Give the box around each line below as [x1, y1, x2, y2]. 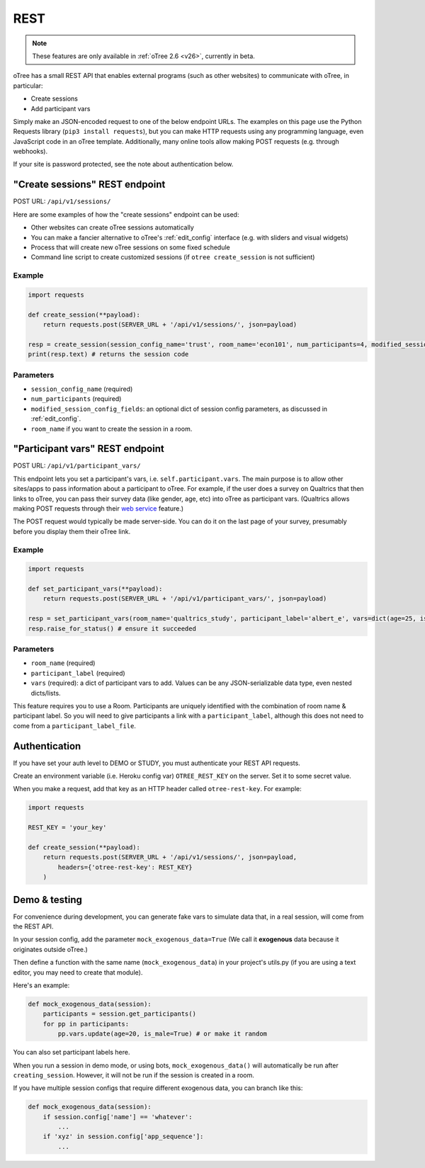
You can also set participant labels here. [13, 1048, 130, 1057]
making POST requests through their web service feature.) [13, 504, 184, 513]
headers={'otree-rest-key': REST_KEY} [57, 863, 193, 871]
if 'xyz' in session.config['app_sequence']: [42, 1133, 204, 1140]
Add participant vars [30, 104, 91, 113]
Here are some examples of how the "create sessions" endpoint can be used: [13, 210, 239, 219]
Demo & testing [13, 893, 83, 906]
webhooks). [13, 147, 48, 156]
